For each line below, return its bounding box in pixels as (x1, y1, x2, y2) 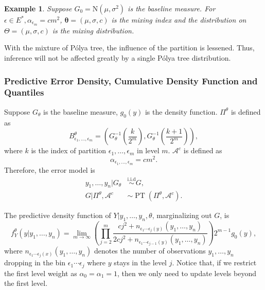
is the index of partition (31, 145, 107, 156)
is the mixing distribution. (52, 25, 134, 35)
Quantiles (4, 86, 44, 99)
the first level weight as (4, 267, 77, 278)
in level (137, 145, 160, 156)
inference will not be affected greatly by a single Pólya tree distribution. (4, 52, 231, 63)
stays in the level (114, 257, 167, 268)
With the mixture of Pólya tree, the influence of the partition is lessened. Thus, (4, 42, 255, 53)
